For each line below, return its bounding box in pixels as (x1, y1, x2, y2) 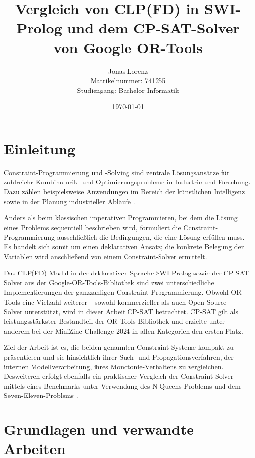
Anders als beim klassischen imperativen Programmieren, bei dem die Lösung (4, 213, 238, 223)
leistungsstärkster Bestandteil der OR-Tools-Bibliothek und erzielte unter (4, 316, 225, 326)
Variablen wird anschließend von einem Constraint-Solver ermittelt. (4, 251, 207, 261)
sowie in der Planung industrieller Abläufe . (4, 196, 135, 206)
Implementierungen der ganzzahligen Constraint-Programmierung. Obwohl (4, 287, 229, 297)
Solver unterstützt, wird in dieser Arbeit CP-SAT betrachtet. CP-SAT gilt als (4, 306, 239, 316)
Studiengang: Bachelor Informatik (77, 85, 179, 95)
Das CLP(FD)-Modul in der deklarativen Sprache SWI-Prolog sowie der (4, 268, 222, 278)
